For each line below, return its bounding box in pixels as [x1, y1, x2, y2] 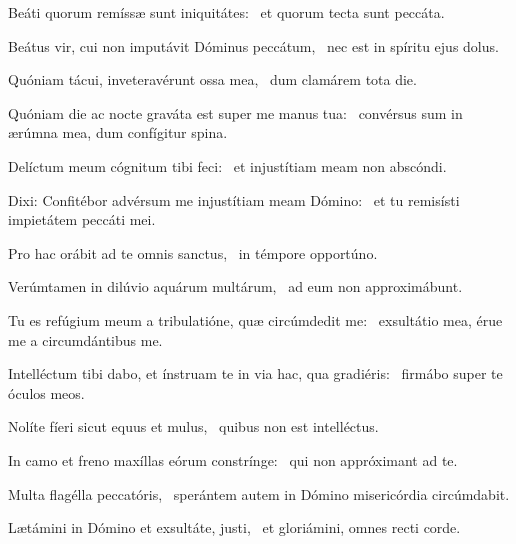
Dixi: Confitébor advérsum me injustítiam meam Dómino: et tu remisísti [8, 189, 460, 210]
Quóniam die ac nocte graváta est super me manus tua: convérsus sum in [8, 102, 463, 123]
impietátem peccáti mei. [8, 209, 156, 230]
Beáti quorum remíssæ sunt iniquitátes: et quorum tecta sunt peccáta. [8, 2, 445, 22]
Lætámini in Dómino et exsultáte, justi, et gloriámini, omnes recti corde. [8, 517, 461, 538]
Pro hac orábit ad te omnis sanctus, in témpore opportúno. [8, 242, 378, 263]
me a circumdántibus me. [8, 329, 163, 350]
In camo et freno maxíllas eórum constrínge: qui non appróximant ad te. [8, 449, 458, 470]
